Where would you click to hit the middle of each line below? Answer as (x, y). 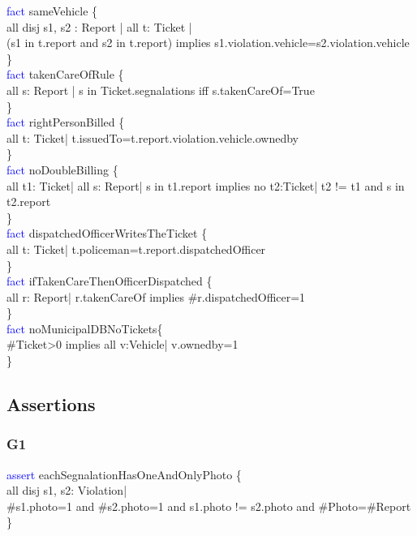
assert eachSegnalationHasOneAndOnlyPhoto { (124, 474)
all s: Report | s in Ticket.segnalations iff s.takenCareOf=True (161, 90)
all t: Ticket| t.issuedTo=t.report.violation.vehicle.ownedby (153, 137)
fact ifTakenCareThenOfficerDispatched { (110, 281)
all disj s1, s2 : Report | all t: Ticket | (99, 26)
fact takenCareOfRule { (65, 74)
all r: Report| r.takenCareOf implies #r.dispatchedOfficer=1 (156, 296)
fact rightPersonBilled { (66, 122)
